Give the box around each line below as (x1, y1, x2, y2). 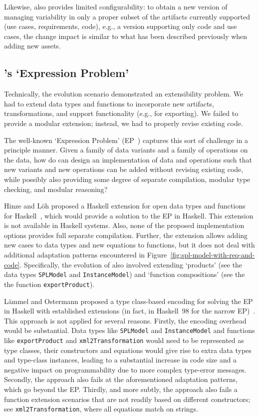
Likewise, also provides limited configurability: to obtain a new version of (4, 1, 228, 11)
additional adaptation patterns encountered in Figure (4, 249, 167, 260)
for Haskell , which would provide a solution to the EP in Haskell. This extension (4, 210, 254, 220)
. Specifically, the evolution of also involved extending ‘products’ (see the (19, 259, 243, 269)
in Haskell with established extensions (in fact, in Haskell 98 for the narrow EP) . (4, 305, 256, 316)
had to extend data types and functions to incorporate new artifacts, (4, 98, 214, 108)
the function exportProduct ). (4, 278, 95, 289)
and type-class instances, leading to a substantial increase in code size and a (4, 354, 237, 365)
